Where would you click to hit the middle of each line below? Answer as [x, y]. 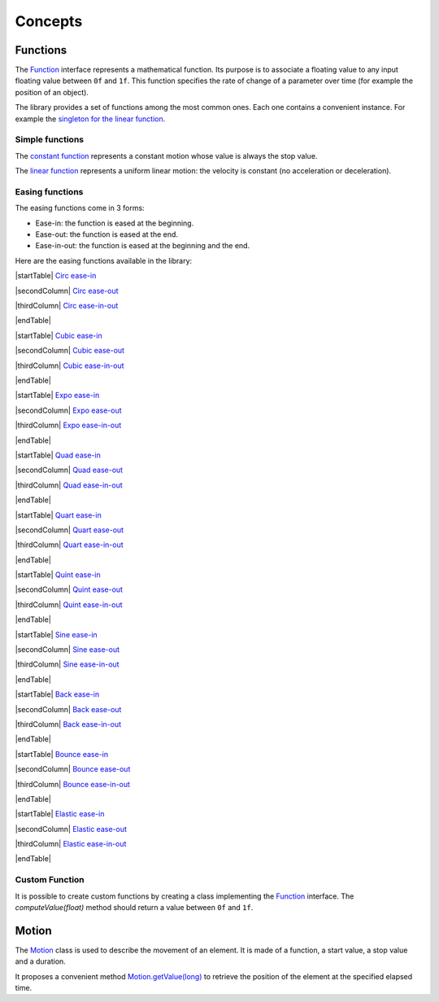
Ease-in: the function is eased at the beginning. [115, 223]
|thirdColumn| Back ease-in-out [68, 724]
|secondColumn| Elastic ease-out [71, 829]
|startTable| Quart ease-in [58, 515]
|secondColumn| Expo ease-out [68, 410]
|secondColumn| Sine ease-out [67, 650]
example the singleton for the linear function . [90, 119]
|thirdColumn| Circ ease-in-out [67, 306]
